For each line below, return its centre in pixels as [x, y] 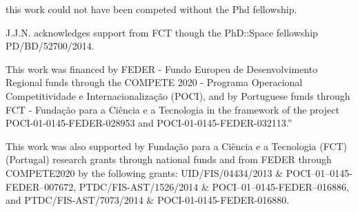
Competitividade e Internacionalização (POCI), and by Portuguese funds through [178, 95]
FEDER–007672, [41, 186]
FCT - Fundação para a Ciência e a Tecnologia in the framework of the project [172, 109]
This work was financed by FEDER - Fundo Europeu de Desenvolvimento [162, 68]
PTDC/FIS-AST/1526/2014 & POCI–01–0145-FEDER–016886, [214, 186]
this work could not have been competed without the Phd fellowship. [151, 9]
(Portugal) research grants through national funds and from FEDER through [169, 159]
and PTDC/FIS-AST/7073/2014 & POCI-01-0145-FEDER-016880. [148, 200]
